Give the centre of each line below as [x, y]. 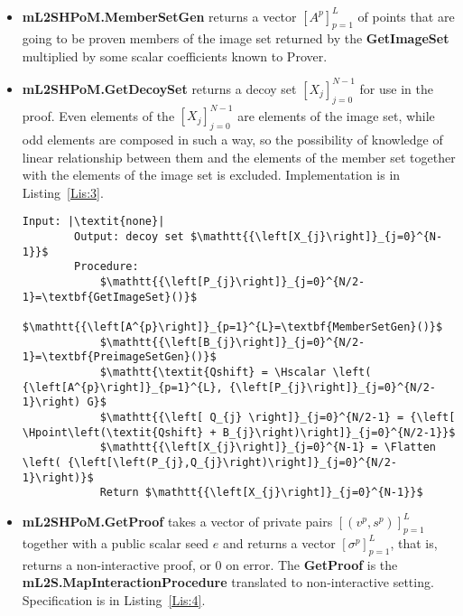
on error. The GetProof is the [312, 564]
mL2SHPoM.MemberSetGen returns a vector [159, 16]
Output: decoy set [129, 237]
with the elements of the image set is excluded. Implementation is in [211, 175]
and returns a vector [279, 542]
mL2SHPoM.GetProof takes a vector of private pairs [177, 521]
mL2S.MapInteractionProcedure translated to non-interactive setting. [228, 582]
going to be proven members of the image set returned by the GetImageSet [236, 38]
